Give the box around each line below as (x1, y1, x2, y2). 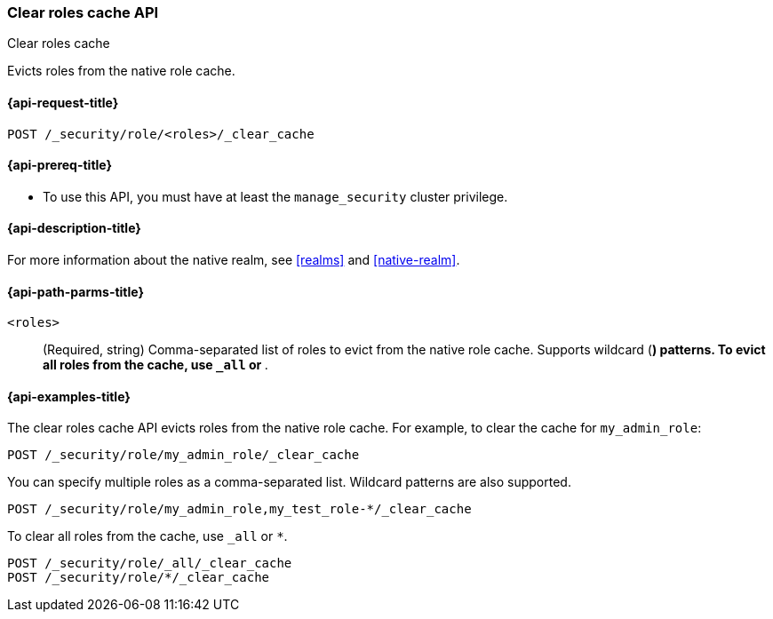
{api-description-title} (7, 220, 141, 236)
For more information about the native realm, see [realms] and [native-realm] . (7, 252, 460, 268)
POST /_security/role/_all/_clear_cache (7, 556, 292, 571)
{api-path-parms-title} (7, 283, 145, 299)
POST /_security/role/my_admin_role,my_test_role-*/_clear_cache (7, 502, 472, 517)
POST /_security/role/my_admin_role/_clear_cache (7, 448, 360, 463)
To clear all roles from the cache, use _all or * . (7, 528, 288, 544)
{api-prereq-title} (7, 157, 113, 173)
